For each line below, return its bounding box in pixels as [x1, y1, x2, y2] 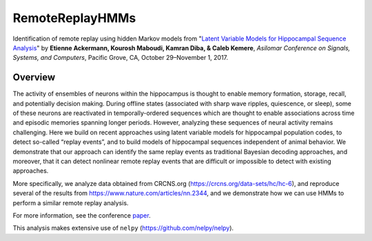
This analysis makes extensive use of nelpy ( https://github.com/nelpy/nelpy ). [12, 224, 234, 232]
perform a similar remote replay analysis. [12, 198, 129, 207]
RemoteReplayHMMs [12, 10, 136, 25]
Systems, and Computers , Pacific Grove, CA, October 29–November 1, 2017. [12, 54, 229, 62]
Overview [12, 72, 56, 83]
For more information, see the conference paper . [12, 211, 151, 220]
